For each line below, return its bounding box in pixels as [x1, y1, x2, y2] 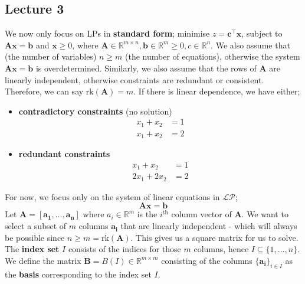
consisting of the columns [161, 254, 252, 266]
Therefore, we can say [5, 85, 84, 97]
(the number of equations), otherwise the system [125, 50, 300, 63]
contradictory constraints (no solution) [18, 105, 172, 117]
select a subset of [5, 220, 67, 232]
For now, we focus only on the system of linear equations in [5, 190, 220, 203]
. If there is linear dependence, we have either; [133, 85, 300, 97]
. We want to [241, 208, 288, 220]
